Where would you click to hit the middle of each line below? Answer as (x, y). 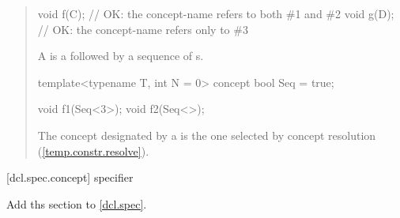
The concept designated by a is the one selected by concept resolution (207, 135)
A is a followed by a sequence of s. (121, 56)
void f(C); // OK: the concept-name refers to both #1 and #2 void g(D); (216, 13)
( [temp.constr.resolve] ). (93, 150)
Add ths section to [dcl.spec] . (77, 203)
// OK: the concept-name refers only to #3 (143, 29)
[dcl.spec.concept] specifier (70, 177)
